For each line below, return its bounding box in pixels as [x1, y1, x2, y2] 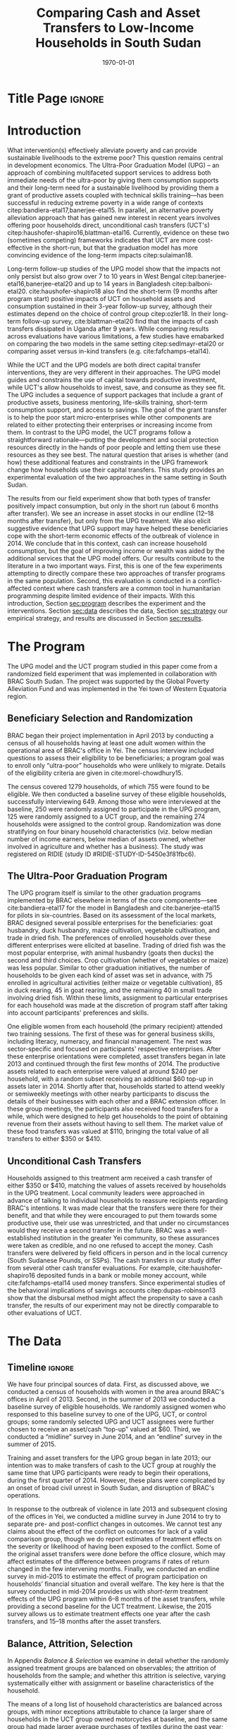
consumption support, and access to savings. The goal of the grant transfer [7, 405, 227, 414]
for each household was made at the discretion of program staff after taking [7, 1001, 228, 1010]
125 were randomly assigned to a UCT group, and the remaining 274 [7, 812, 206, 821]
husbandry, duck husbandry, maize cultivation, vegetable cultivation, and [7, 926, 220, 935]
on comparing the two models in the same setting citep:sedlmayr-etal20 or [7, 339, 224, 348]
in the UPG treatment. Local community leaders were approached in [7, 1189, 205, 1197]
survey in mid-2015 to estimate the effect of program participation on [7, 1572, 208, 1581]
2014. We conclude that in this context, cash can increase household [7, 539, 207, 547]
